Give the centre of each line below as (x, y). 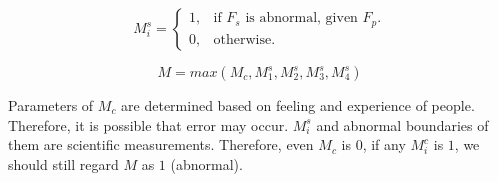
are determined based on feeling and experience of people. (298, 105)
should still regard (63, 163)
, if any (384, 144)
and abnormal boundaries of (402, 124)
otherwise (242, 39)
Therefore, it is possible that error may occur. (148, 124)
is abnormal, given (301, 18)
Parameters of (51, 105)
